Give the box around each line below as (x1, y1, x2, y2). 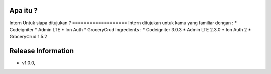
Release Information (9, 47, 74, 55)
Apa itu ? (9, 6, 38, 15)
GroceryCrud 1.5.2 (9, 34, 47, 40)
